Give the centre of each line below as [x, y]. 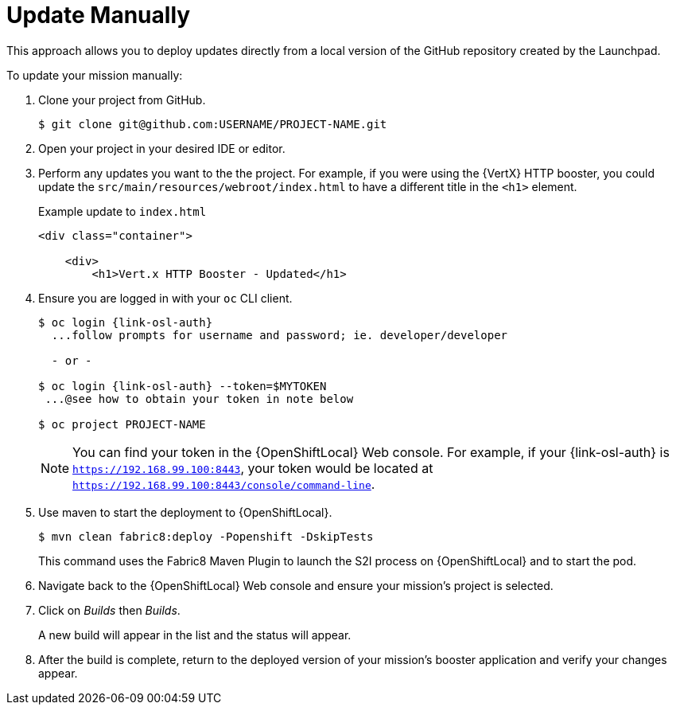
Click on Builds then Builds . [109, 610]
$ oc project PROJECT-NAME [122, 424]
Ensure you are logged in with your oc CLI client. [165, 298]
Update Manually [99, 15]
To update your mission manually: [95, 75]
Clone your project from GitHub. [122, 100]
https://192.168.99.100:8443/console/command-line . [224, 484]
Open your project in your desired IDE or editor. [162, 148]
